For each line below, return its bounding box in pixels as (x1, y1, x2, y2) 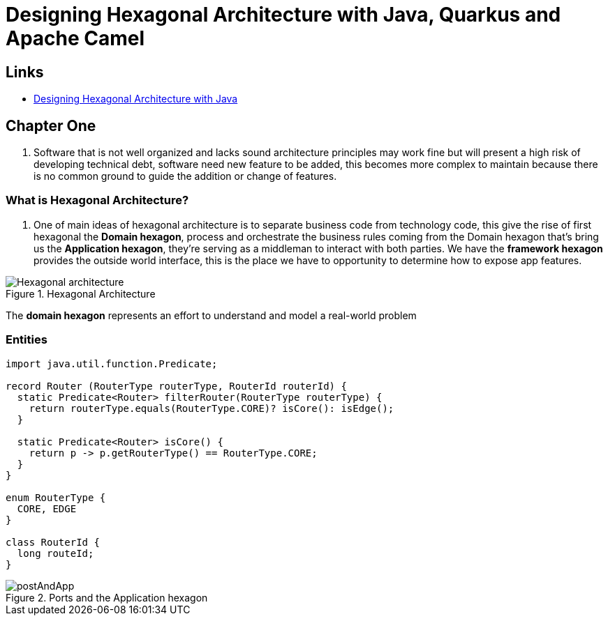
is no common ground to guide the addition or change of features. (34, 170, 337, 183)
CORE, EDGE (17, 503, 77, 514)
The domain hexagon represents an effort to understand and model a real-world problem (6, 309, 417, 321)
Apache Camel (6, 26, 145, 50)
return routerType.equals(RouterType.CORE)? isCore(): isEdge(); (29, 402, 394, 414)
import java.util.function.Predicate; (6, 358, 218, 369)
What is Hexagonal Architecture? (6, 193, 189, 208)
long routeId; (17, 547, 94, 559)
